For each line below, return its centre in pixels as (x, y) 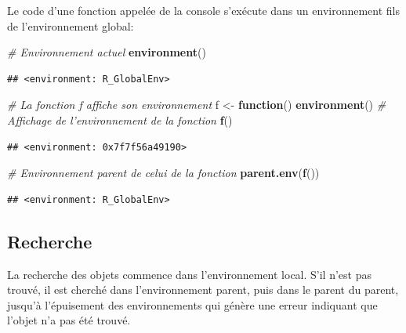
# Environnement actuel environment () (107, 52)
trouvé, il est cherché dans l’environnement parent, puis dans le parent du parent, (203, 290)
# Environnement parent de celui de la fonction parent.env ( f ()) (163, 173)
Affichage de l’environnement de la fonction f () (120, 119)
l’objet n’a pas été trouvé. (69, 320)
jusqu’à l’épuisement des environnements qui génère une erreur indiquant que (192, 304)
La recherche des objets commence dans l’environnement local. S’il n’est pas (189, 274)
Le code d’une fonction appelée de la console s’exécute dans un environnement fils (204, 10)
